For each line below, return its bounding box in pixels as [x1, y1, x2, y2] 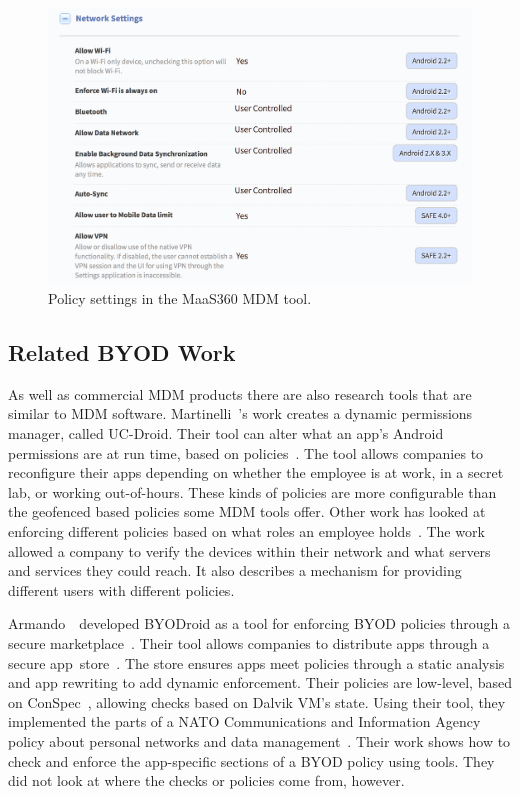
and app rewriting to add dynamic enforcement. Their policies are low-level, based [8, 672, 512, 693]
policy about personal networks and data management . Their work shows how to [8, 730, 511, 751]
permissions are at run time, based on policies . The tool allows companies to [8, 442, 484, 463]
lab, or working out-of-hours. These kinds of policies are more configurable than [8, 481, 497, 502]
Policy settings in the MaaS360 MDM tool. [48, 288, 312, 309]
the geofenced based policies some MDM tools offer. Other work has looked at [8, 501, 486, 522]
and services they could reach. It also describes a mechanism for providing [8, 560, 462, 581]
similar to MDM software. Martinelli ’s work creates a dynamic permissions [8, 403, 473, 424]
